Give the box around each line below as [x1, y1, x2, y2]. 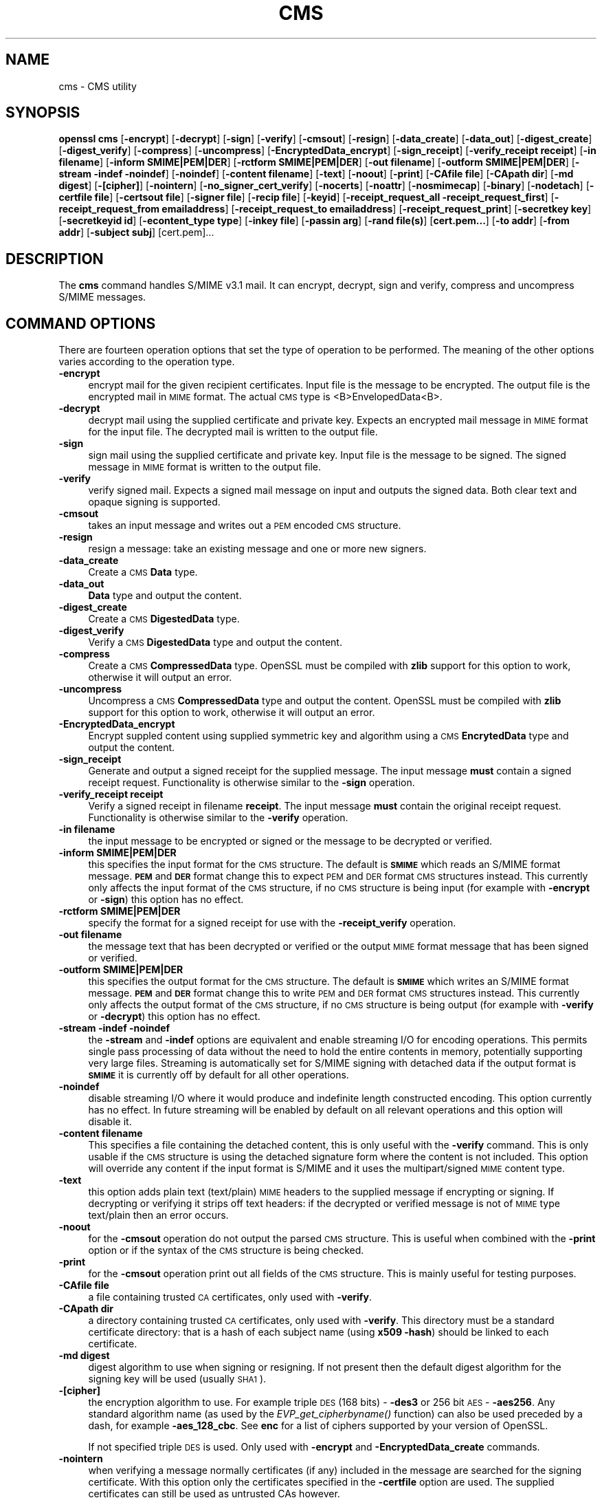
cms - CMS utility [58, 80, 137, 92]
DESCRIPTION [5, 250, 104, 268]
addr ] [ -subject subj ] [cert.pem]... [58, 226, 214, 239]
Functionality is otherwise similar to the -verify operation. [88, 812, 348, 824]
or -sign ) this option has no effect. [88, 893, 244, 906]
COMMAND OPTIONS [5, 314, 156, 332]
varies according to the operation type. [58, 356, 235, 368]
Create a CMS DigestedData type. [88, 613, 240, 625]
